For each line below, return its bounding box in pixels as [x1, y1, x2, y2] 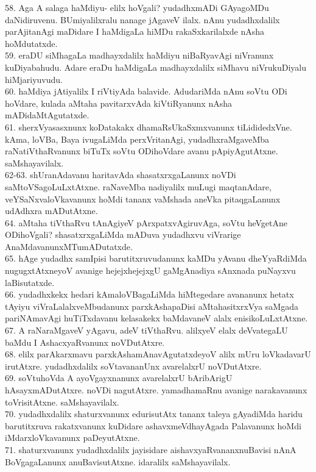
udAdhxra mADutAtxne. [5, 204, 98, 217]
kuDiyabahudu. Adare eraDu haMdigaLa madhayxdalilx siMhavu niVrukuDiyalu [5, 60, 306, 73]
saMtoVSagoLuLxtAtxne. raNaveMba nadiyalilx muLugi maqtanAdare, [5, 180, 272, 193]
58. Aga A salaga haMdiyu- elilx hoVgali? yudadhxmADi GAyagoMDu [5, 1, 269, 13]
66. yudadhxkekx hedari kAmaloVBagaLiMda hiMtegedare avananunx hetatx [5, 288, 294, 301]
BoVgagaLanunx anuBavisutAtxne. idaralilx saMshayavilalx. [5, 455, 231, 468]
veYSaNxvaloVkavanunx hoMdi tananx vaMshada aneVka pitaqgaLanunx [5, 192, 281, 205]
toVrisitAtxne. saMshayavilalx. [5, 395, 119, 408]
